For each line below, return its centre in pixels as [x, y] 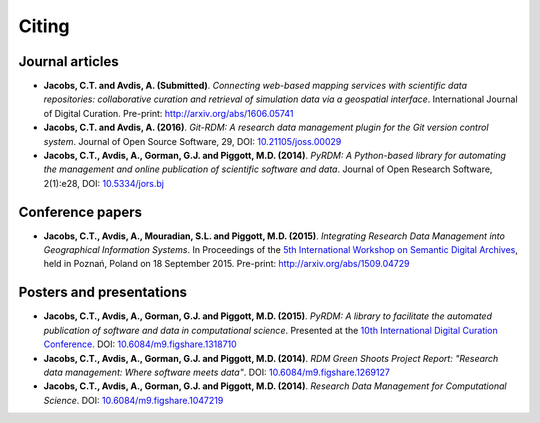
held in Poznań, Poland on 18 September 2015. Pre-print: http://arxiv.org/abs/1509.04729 [226, 264]
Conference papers [80, 211]
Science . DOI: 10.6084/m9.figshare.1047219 [133, 400]
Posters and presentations [103, 292]
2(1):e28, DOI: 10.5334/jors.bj [104, 183]
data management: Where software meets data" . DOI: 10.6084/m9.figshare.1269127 [216, 372]
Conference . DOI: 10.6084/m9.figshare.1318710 [140, 344]
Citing [44, 26]
